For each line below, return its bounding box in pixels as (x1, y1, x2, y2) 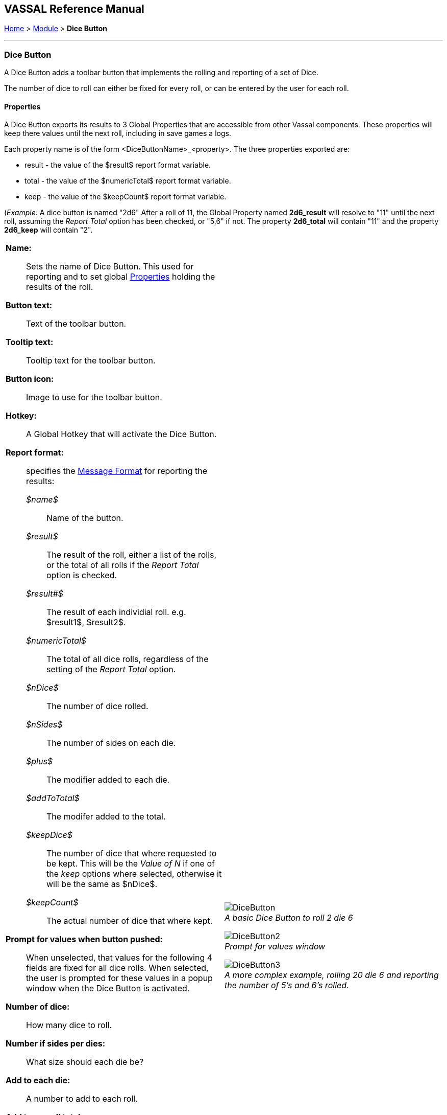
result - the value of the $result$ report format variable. (24, 161, 211, 170)
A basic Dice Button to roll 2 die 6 (225, 913, 353, 923)
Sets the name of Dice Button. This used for (26, 261, 194, 272)
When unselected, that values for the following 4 (26, 952, 213, 963)
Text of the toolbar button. (26, 318, 127, 329)
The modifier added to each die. (46, 775, 170, 785)
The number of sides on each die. (46, 738, 176, 748)
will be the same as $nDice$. (46, 879, 158, 890)
